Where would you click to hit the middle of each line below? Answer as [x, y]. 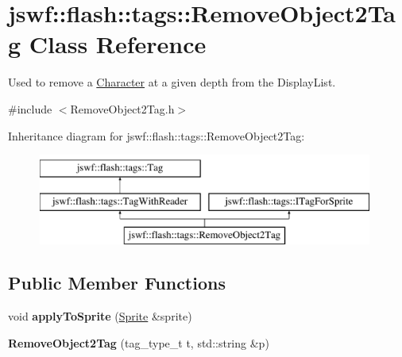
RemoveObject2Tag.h [122, 108]
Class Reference [118, 44]
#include [30, 108]
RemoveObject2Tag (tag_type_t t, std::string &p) [139, 342]
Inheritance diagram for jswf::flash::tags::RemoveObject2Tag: [157, 135]
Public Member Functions [117, 283]
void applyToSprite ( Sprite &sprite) [100, 316]
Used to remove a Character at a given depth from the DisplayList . [172, 82]
